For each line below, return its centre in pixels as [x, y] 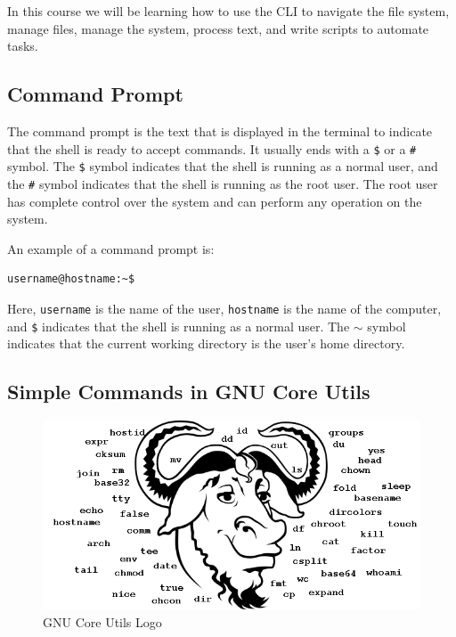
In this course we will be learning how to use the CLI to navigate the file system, [228, 11]
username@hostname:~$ [71, 279]
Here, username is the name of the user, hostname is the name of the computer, [224, 308]
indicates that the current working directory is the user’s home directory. [206, 343]
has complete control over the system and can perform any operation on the [215, 201]
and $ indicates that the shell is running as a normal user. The [179, 326]
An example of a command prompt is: [111, 248]
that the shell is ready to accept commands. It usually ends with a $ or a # [212, 148]
